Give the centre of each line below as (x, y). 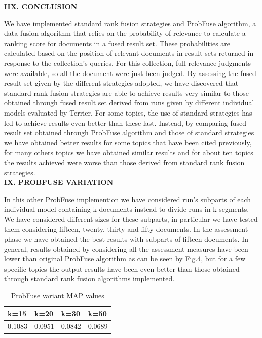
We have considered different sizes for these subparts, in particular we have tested (131, 219)
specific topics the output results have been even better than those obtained (122, 268)
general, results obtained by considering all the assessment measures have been (126, 249)
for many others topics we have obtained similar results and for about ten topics (129, 152)
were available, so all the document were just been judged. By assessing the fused (130, 73)
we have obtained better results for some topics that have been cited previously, (128, 142)
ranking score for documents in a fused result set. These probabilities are (117, 43)
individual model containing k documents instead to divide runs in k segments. (127, 209)
